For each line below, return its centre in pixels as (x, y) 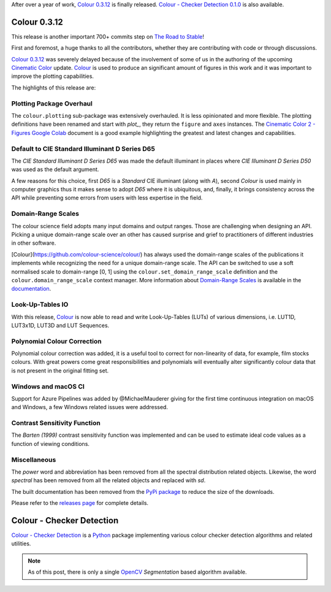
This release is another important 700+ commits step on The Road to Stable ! (108, 36)
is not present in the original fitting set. (60, 371)
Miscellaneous (34, 459)
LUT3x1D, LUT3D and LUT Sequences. (60, 325)
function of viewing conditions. (51, 444)
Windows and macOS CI (48, 386)
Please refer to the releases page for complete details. (80, 503)
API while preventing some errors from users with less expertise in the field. (107, 198)
